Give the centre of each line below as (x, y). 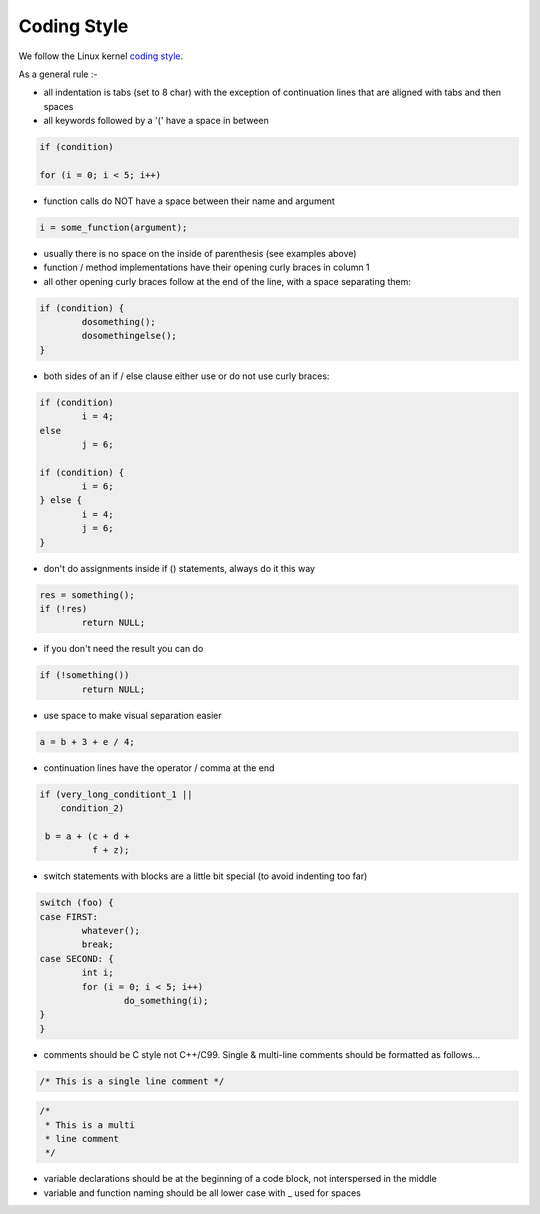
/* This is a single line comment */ (132, 1081)
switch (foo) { (76, 903)
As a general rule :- (58, 74)
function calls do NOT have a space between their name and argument (189, 201)
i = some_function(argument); (113, 227)
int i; (97, 973)
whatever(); (110, 930)
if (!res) (63, 608)
